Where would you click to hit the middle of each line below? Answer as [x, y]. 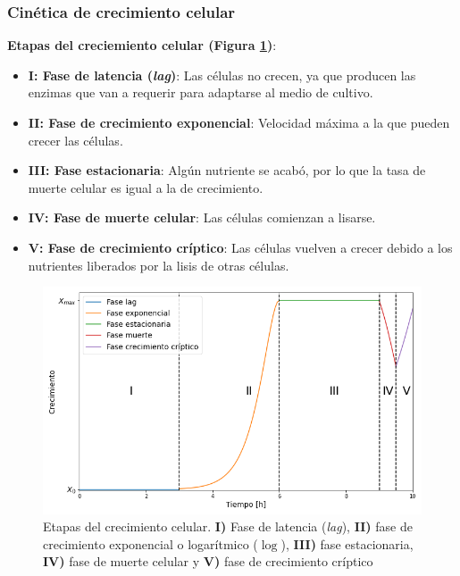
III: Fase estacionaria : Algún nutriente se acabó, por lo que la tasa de [227, 170]
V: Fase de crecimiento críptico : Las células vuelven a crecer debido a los [240, 247]
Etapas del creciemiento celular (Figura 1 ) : [142, 45]
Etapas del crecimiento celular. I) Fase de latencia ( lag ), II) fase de [228, 526]
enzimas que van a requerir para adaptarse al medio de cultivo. [201, 92]
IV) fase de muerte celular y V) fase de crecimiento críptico [208, 561]
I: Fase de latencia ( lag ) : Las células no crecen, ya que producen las [222, 75]
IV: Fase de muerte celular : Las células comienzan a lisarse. [202, 217]
